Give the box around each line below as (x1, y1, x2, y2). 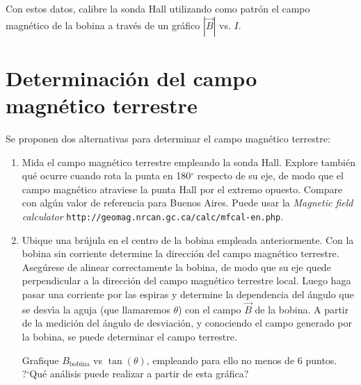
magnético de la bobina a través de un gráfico (6, 17, 200, 32)
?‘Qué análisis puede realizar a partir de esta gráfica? (22, 366, 249, 381)
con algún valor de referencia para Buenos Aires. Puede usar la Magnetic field (22, 195, 353, 210)
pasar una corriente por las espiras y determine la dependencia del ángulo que (22, 286, 354, 301)
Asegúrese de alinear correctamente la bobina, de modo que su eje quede (22, 259, 331, 274)
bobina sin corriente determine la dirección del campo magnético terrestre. (22, 246, 339, 261)
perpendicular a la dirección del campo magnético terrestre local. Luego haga (22, 273, 351, 288)
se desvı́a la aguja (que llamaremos (22, 302, 170, 316)
